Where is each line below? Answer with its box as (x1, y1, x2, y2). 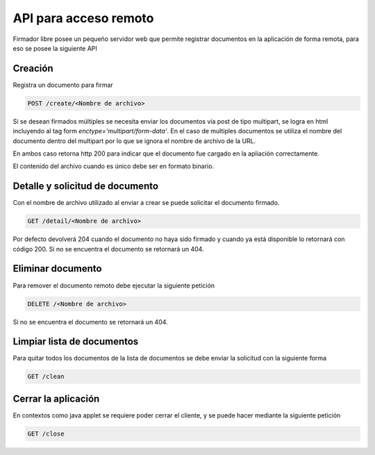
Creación (12, 63, 53, 74)
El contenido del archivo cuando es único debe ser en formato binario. (12, 162, 215, 170)
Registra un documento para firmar (12, 81, 114, 89)
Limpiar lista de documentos (12, 336, 139, 347)
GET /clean (27, 372, 65, 381)
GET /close (27, 429, 65, 438)
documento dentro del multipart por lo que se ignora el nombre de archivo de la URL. (12, 136, 256, 145)
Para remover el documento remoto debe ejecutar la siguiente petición (12, 281, 215, 290)
